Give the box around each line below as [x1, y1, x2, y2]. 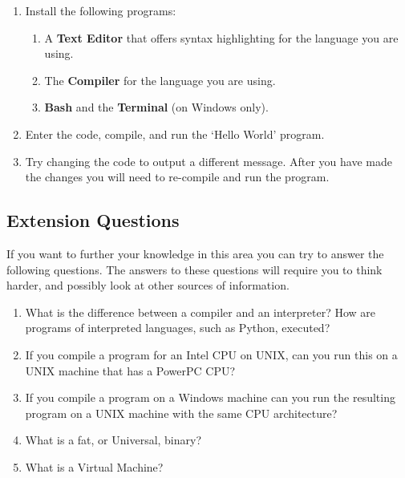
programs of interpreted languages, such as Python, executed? [25, 319, 330, 336]
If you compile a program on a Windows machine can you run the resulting [25, 389, 395, 406]
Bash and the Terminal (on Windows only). [44, 99, 269, 115]
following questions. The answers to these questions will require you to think [6, 261, 383, 277]
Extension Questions [6, 208, 180, 233]
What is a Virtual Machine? [25, 458, 164, 475]
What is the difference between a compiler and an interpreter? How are [25, 303, 376, 320]
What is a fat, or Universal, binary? [25, 431, 202, 448]
